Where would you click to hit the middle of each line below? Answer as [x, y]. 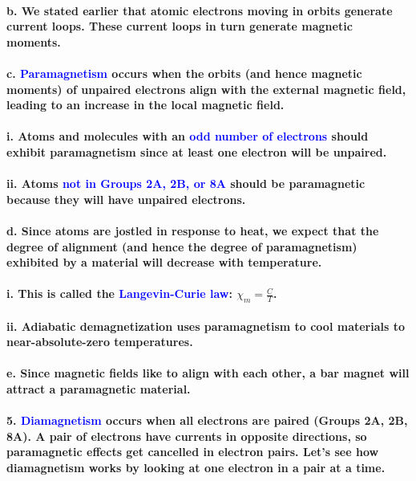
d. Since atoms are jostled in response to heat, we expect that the [193, 230]
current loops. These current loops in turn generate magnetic [180, 26]
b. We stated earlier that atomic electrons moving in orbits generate [200, 10]
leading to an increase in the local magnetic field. [145, 105]
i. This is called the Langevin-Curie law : [119, 293]
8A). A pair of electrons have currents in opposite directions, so [187, 436]
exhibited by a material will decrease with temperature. [164, 262]
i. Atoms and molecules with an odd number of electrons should [188, 136]
